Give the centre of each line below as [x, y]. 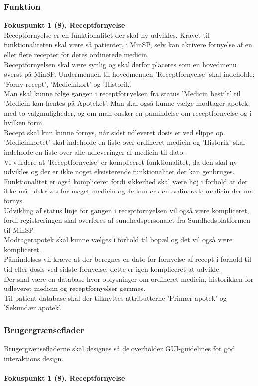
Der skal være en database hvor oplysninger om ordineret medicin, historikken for [129, 278]
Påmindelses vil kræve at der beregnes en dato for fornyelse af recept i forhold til [128, 259]
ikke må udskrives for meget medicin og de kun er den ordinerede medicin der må [129, 191]
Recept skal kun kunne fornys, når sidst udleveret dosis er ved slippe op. [115, 132]
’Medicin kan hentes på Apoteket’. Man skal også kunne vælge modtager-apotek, [127, 103]
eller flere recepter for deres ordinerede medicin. [77, 54]
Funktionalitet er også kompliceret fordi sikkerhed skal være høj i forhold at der [126, 181]
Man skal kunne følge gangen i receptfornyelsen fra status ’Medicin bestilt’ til [122, 93]
